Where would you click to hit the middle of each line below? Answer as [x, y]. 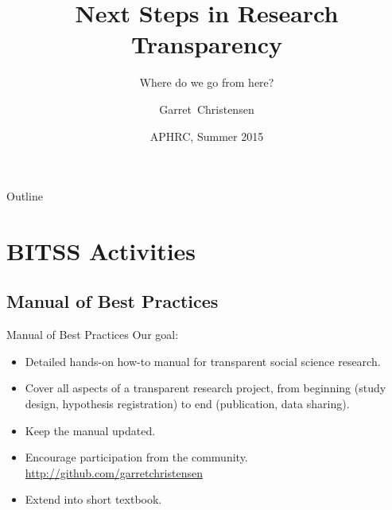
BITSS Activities [101, 250]
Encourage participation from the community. [136, 457]
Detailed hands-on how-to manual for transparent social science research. [203, 361]
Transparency [206, 44]
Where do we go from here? [207, 82]
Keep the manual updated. [90, 430]
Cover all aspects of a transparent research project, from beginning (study [206, 388]
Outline [25, 196]
